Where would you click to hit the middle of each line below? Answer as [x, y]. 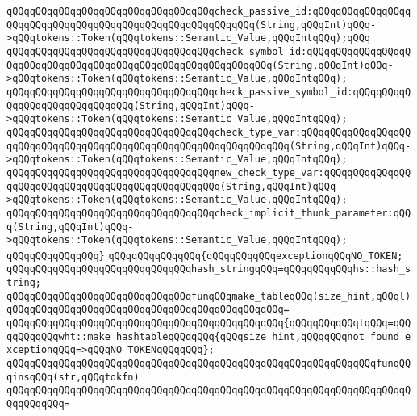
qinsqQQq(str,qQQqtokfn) [73, 377]
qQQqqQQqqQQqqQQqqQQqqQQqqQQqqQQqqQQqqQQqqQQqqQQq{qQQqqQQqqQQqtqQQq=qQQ [209, 324]
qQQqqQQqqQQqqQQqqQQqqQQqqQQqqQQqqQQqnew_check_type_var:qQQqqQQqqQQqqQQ [209, 172]
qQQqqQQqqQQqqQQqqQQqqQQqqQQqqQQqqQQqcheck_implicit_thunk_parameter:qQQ [209, 213]
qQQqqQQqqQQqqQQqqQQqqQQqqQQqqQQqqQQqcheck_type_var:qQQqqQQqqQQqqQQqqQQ [209, 132]
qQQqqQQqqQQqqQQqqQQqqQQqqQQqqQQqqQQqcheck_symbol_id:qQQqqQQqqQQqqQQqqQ [209, 51]
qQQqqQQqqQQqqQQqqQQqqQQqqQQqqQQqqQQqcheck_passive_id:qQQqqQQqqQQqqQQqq [209, 11]
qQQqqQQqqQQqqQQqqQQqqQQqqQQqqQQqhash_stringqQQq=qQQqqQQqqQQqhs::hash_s [209, 269]
